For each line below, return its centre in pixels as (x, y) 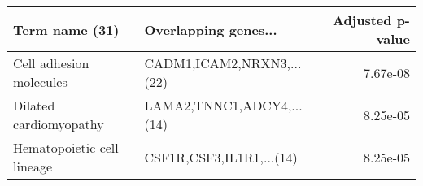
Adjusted (362, 20)
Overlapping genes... (211, 29)
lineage (33, 166)
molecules (40, 82)
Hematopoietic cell (66, 147)
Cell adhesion (51, 63)
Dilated (34, 105)
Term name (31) (66, 29)
